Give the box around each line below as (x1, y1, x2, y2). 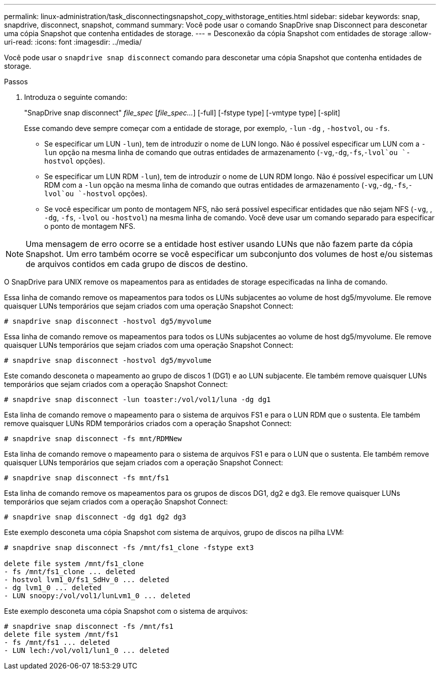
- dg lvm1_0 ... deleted (4, 584, 101, 592)
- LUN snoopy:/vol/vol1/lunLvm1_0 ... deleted (4, 592, 190, 600)
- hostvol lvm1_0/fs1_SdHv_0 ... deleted (4, 576, 169, 584)
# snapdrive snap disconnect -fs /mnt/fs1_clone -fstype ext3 (4, 544, 254, 552)
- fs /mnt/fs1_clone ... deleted (4, 568, 136, 576)
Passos (4, 77, 28, 86)
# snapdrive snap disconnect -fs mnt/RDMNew (4, 435, 182, 443)
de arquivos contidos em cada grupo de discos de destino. (26, 259, 248, 269)
